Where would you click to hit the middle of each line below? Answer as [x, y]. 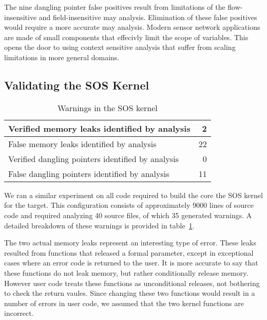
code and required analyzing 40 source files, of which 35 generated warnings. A [128, 215]
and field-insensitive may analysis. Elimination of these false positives [148, 17]
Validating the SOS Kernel [77, 85]
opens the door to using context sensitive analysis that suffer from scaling [120, 47]
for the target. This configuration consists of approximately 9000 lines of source [129, 205]
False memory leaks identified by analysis [82, 144]
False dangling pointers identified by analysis [89, 173]
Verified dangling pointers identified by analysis [93, 158]
